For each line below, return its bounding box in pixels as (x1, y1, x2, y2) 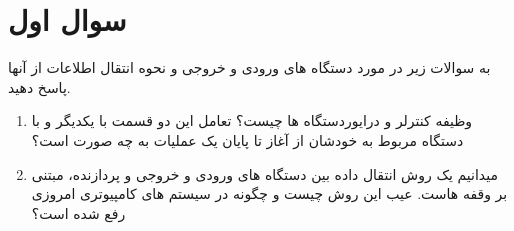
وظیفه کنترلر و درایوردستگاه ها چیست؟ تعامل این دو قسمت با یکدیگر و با (31, 110, 473, 131)
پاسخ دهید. (8, 76, 71, 97)
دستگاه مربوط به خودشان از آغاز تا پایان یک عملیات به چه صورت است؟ (31, 129, 464, 150)
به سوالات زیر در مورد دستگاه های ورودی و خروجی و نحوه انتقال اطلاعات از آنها (8, 57, 491, 78)
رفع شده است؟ (31, 202, 126, 223)
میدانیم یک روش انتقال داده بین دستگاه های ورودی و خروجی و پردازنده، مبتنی (31, 163, 498, 184)
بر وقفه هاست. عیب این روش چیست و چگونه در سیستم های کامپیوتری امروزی (31, 183, 508, 204)
